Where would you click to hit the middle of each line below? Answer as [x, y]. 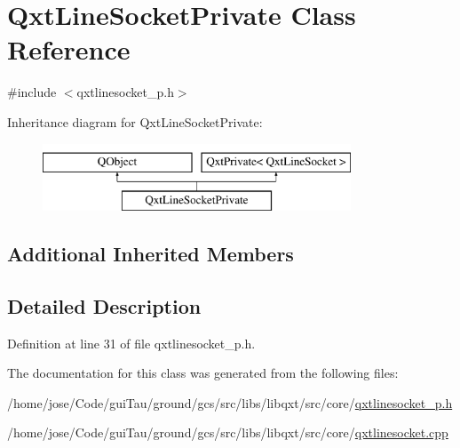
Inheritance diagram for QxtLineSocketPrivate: [135, 121]
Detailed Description [104, 305]
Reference [69, 49]
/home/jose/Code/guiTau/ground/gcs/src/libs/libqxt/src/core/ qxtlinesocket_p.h [230, 402]
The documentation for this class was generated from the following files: [203, 373]
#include [32, 92]
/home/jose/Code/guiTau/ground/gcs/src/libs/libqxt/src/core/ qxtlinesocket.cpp [228, 432]
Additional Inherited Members [151, 254]
